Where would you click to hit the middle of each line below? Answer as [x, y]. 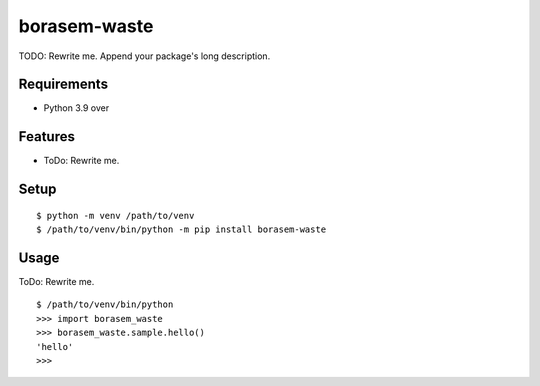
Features [46, 136]
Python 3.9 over [76, 108]
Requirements [63, 84]
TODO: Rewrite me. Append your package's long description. [144, 56]
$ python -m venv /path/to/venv [115, 215]
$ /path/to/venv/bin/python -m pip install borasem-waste [181, 229]
